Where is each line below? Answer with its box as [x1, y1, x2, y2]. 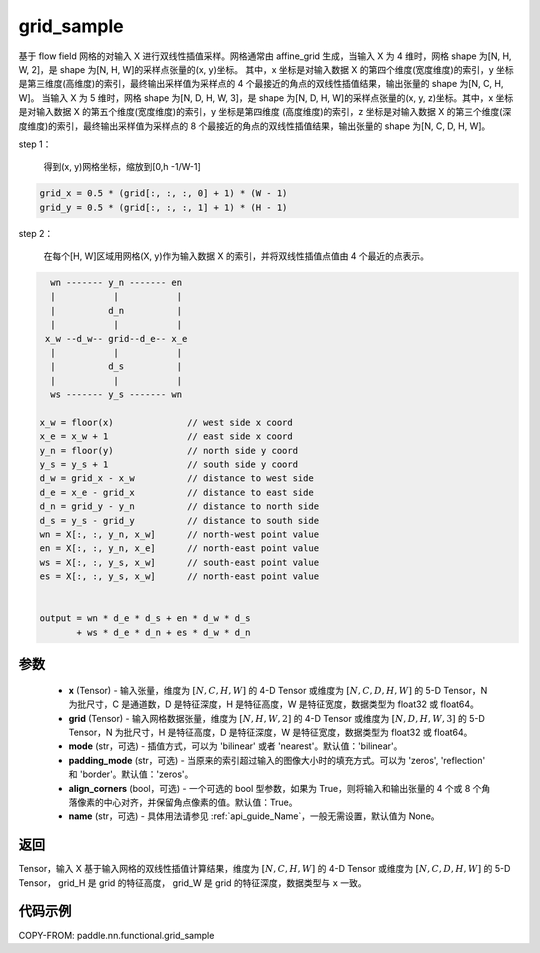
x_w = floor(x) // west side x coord [39, 416, 294, 428]
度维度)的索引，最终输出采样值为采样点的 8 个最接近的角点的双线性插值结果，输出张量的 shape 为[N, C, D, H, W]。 [18, 120, 491, 132]
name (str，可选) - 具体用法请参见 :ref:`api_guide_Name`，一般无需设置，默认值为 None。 [68, 810, 440, 822]
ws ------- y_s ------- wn [50, 389, 183, 400]
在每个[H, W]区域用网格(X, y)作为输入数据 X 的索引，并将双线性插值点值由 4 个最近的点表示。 [43, 250, 430, 262]
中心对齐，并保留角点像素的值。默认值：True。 [103, 796, 298, 808]
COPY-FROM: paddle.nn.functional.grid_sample [18, 929, 215, 941]
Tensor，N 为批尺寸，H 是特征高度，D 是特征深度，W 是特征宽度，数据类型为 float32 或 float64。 [68, 726, 473, 738]
